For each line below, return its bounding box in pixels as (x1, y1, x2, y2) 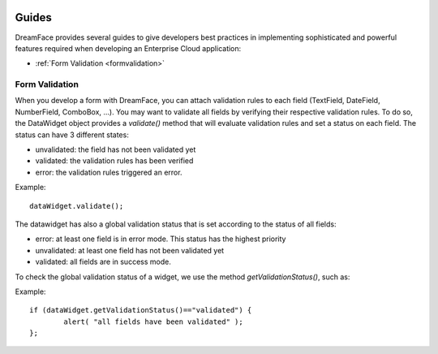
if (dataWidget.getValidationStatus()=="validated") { (29, 305, 252, 315)
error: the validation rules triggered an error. (35, 167, 182, 177)
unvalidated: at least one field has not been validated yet (35, 245, 225, 255)
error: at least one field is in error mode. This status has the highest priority (35, 234, 286, 244)
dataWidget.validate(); (29, 201, 124, 210)
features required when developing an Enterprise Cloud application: (15, 43, 242, 53)
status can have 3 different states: (15, 130, 129, 140)
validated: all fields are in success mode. (35, 257, 172, 267)
